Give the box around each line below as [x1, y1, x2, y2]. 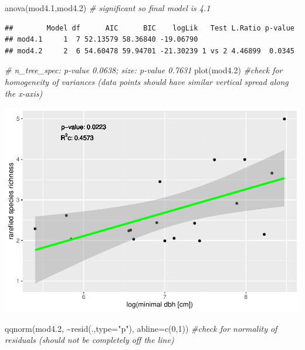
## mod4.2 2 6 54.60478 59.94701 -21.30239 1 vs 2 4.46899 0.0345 [5, 46, 294, 55]
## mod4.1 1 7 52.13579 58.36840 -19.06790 [5, 35, 198, 44]
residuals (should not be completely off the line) [5, 334, 174, 346]
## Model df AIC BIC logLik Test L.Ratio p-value [5, 23, 294, 32]
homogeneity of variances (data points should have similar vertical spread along [5, 75, 289, 87]
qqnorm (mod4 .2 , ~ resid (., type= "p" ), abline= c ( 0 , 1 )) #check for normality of [5, 322, 277, 334]
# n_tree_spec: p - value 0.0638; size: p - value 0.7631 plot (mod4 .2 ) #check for [5, 64, 283, 76]
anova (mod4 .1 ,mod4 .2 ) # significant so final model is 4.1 [5, 2, 211, 13]
